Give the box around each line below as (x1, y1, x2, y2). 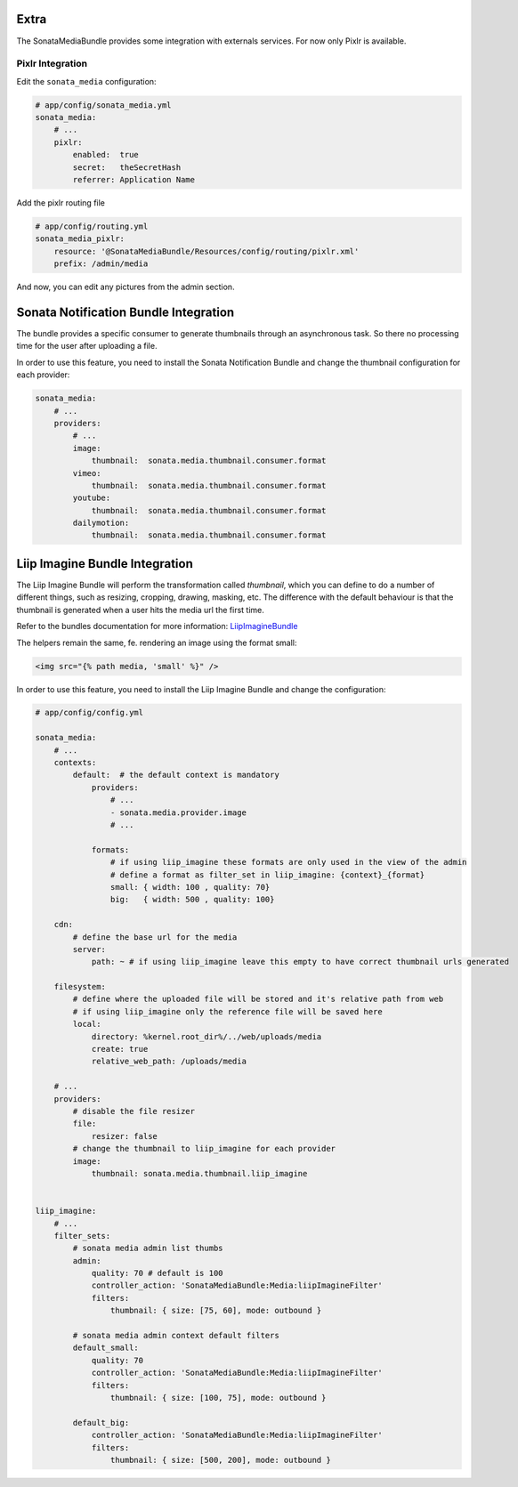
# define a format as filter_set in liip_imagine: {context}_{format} (109, 869, 425, 880)
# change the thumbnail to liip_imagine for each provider (72, 1144, 336, 1154)
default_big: (72, 1418, 130, 1427)
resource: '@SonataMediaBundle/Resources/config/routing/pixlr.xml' (53, 246, 360, 256)
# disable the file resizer (72, 1106, 196, 1116)
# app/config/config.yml (35, 707, 144, 718)
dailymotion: (72, 518, 130, 529)
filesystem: (53, 982, 107, 992)
